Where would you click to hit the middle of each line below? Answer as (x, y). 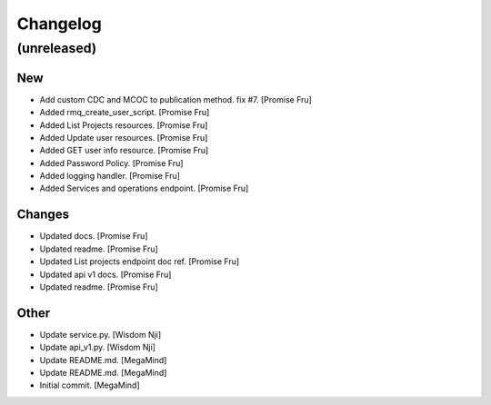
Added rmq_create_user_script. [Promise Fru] (125, 113)
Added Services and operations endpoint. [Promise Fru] (144, 188)
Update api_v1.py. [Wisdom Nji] (98, 347)
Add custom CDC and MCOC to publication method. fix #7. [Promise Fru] (176, 99)
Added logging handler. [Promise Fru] (110, 176)
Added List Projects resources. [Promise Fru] (124, 125)
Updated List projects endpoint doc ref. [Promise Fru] (140, 262)
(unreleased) (57, 48)
